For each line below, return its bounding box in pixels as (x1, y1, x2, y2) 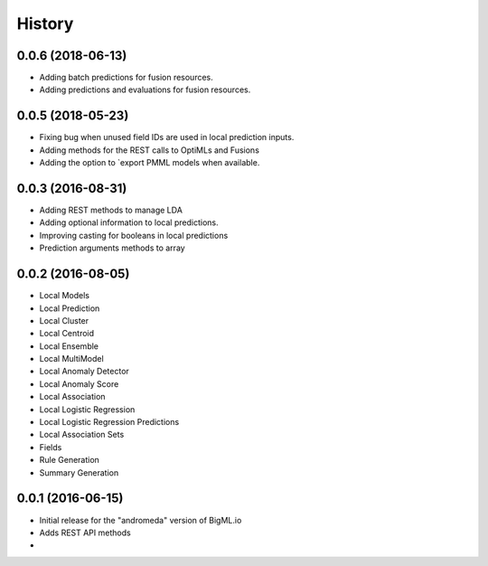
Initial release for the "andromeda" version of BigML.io (39, 514, 242, 525)
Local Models (39, 290, 90, 301)
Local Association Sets (39, 429, 125, 440)
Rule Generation (39, 455, 99, 466)
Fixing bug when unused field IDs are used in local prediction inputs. (39, 132, 295, 143)
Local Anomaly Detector (39, 366, 130, 377)
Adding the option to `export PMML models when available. (39, 157, 260, 168)
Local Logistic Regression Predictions (39, 417, 180, 428)
